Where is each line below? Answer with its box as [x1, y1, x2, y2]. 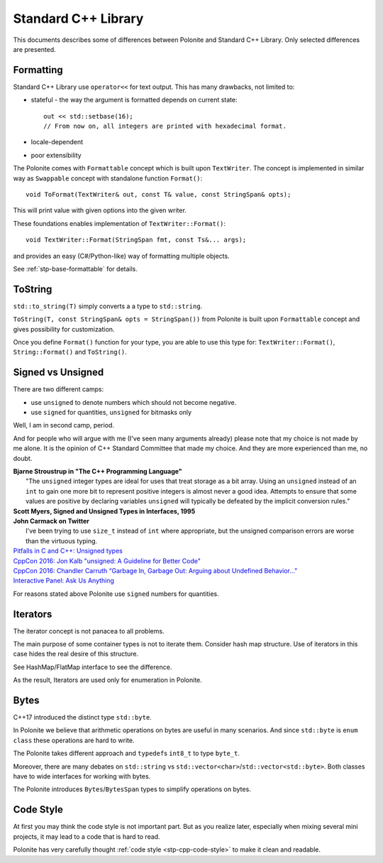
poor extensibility [30, 151, 82, 159]
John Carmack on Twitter [13, 516, 90, 525]
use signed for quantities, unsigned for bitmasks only [30, 408, 191, 417]
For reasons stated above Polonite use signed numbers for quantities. [13, 590, 219, 598]
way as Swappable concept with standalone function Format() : [13, 174, 203, 183]
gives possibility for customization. [13, 325, 115, 333]
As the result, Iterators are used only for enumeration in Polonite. [13, 675, 202, 685]
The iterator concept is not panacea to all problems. [13, 626, 165, 635]
